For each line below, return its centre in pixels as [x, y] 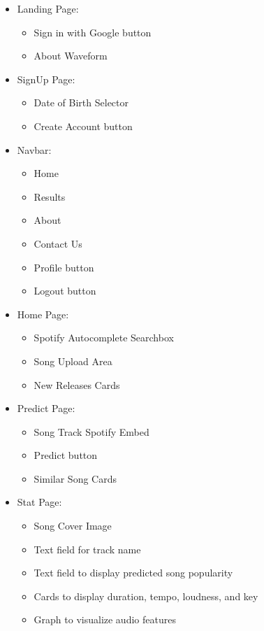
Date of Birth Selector [81, 102]
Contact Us [58, 243]
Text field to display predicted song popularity [133, 573]
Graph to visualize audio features [105, 619]
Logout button [65, 291]
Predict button [66, 455]
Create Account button [83, 126]
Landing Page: [48, 8]
